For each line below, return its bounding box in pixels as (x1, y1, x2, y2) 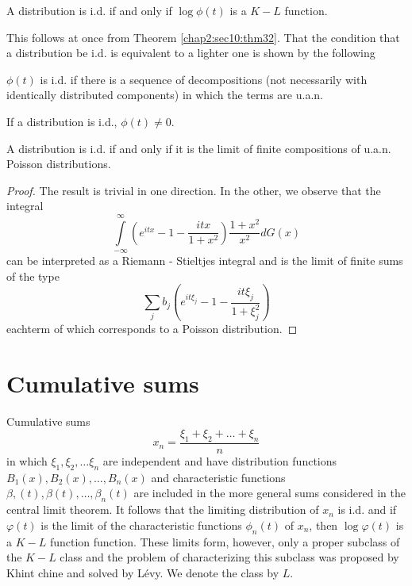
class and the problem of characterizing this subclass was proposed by (60, 549, 399, 565)
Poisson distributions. (6, 155, 111, 172)
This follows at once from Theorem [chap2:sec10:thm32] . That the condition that (6, 29, 400, 45)
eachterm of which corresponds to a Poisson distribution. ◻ (6, 320, 298, 336)
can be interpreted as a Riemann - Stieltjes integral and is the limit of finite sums (6, 252, 403, 269)
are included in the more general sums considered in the (133, 485, 406, 501)
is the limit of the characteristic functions (40, 516, 242, 533)
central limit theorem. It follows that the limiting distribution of (6, 501, 319, 518)
